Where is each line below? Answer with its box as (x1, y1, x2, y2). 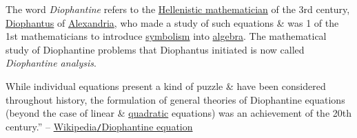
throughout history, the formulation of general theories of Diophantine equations (6, 92, 345, 106)
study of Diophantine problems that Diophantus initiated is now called (6, 42, 305, 56)
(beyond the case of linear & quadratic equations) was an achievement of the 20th (6, 106, 351, 120)
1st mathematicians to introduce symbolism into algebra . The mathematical (6, 29, 327, 43)
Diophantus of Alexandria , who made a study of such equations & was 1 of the (6, 15, 339, 30)
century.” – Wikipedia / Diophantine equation (6, 119, 193, 133)
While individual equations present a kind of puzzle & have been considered (6, 78, 326, 93)
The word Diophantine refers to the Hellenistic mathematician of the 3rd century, (6, 2, 350, 16)
